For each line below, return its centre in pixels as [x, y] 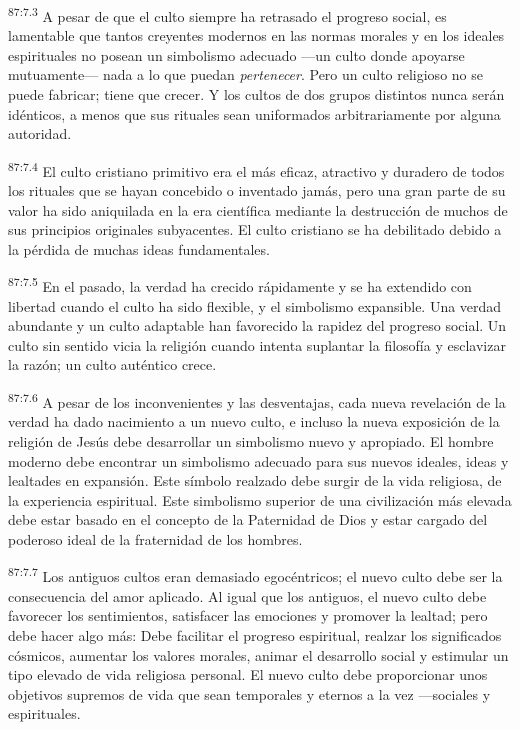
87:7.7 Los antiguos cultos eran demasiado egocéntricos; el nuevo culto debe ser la [255, 575]
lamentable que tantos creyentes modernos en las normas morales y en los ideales [256, 35]
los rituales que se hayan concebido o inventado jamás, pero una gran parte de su [257, 190]
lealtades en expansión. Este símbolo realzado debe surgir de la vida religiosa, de [255, 480]
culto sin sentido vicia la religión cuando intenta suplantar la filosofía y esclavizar [257, 344]
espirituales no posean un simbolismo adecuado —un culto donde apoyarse [236, 54]
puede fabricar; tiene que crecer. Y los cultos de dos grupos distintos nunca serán [256, 94]
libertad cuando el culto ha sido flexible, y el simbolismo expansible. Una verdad [255, 305]
